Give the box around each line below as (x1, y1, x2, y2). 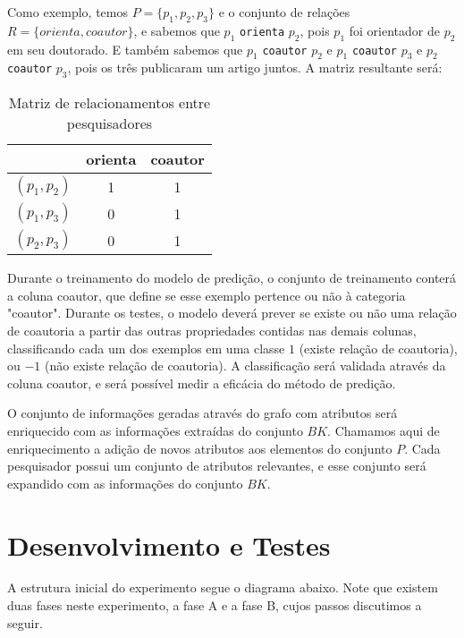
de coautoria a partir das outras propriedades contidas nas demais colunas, (7, 320, 417, 339)
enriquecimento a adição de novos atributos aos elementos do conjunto (7, 438, 392, 457)
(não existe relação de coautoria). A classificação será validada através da (45, 356, 446, 375)
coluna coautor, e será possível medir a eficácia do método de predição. (7, 373, 396, 392)
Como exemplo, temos (7, 3, 128, 21)
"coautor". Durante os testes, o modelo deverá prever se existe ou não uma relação (7, 303, 457, 322)
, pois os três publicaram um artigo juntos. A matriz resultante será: (67, 58, 443, 77)
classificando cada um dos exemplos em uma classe (7, 338, 285, 357)
